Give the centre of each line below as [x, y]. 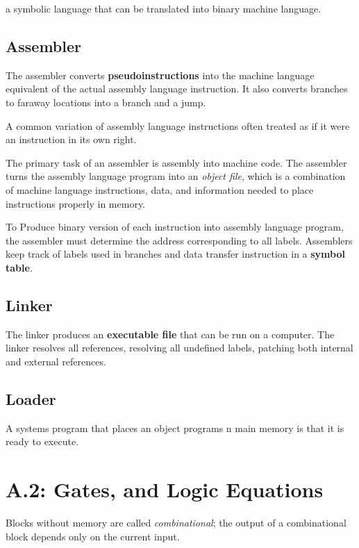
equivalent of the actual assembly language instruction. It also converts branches [177, 89]
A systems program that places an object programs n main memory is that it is [175, 427]
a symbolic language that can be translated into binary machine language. [164, 8]
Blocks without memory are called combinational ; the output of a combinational [176, 523]
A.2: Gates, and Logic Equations [165, 489]
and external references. [56, 361]
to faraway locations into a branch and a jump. [106, 102]
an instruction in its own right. [71, 139]
